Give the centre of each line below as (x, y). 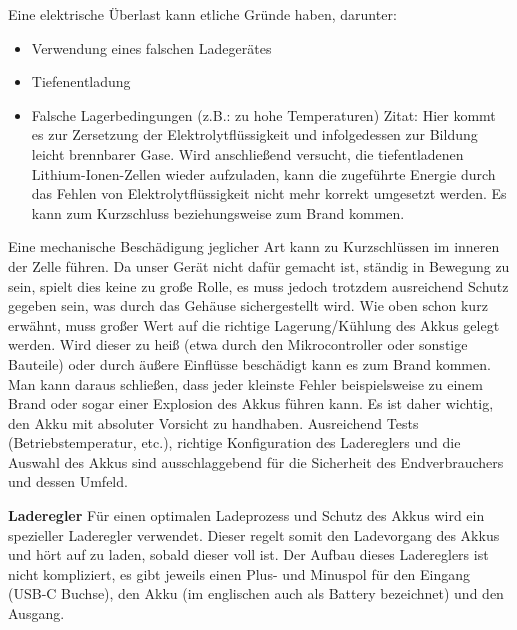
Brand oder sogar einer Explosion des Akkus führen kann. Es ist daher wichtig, (251, 403)
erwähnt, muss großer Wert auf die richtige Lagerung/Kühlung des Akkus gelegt (254, 324)
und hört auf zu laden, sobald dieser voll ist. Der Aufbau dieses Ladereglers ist (248, 554)
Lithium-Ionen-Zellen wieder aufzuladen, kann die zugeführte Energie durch (263, 173)
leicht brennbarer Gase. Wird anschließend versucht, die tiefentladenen (247, 153)
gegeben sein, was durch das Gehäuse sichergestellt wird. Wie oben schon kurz (248, 305)
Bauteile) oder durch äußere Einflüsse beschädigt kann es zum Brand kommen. (249, 363)
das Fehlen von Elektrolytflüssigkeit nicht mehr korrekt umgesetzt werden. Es (269, 193)
